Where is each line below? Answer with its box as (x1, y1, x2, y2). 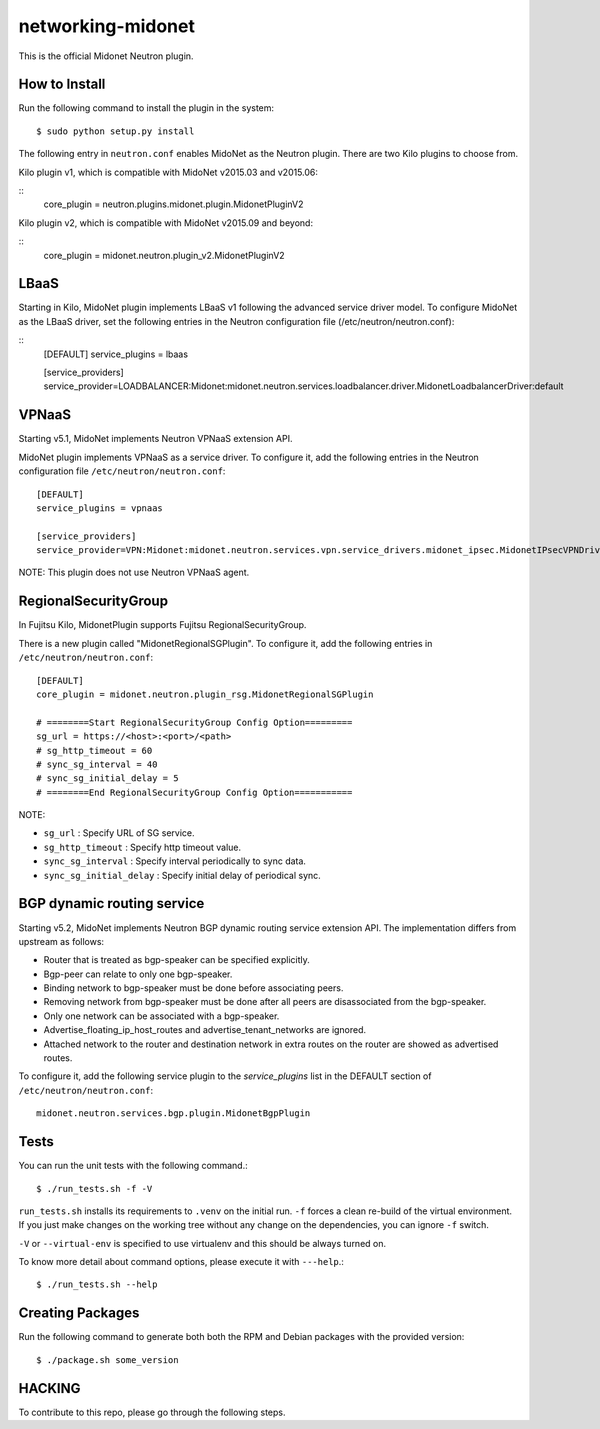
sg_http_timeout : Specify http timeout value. (43, 841, 242, 853)
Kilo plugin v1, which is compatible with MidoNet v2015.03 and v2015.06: (18, 166, 319, 178)
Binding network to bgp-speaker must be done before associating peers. (43, 982, 344, 994)
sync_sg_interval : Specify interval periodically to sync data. (43, 855, 307, 867)
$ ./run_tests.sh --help (36, 1279, 158, 1290)
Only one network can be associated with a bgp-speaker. (43, 1010, 280, 1022)
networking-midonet (18, 15, 195, 37)
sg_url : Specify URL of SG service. (43, 827, 195, 839)
